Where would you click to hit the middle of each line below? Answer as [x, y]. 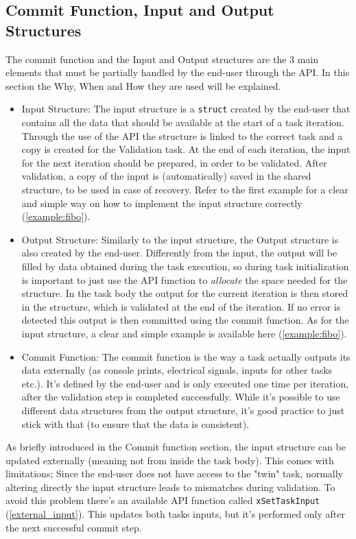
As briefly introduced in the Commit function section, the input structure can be [176, 447]
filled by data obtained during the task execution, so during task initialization [185, 266]
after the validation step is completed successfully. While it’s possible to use [181, 397]
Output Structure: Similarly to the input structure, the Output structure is [180, 239]
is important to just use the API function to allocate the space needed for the [185, 279]
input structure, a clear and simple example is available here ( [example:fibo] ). [184, 333]
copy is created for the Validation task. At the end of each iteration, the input [186, 149]
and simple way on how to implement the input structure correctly [162, 203]
